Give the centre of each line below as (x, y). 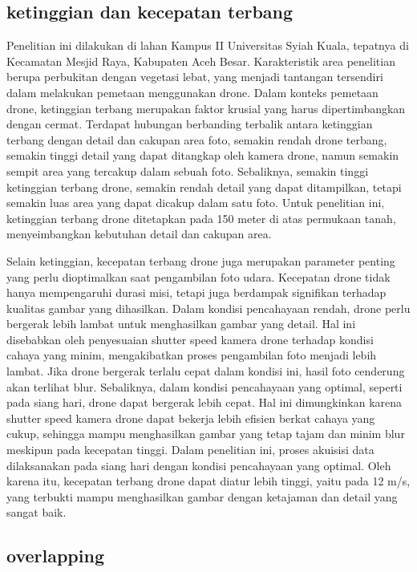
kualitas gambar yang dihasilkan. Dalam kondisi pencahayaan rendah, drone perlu (208, 308)
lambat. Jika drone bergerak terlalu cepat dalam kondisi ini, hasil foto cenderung (206, 371)
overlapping (55, 556)
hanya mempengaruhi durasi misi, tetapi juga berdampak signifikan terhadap (196, 292)
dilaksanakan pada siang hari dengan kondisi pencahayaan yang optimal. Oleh (199, 465)
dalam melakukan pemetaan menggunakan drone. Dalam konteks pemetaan (192, 92)
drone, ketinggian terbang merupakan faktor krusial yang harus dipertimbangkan (206, 108)
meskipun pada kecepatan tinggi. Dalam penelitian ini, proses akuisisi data (190, 450)
